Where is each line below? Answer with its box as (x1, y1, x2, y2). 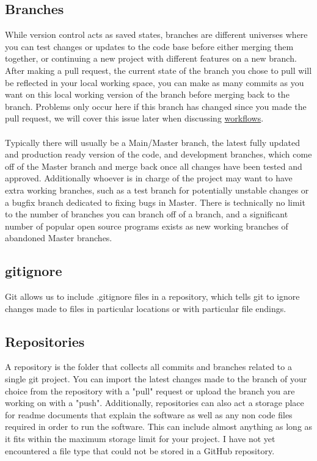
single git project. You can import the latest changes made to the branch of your (5, 372, 307, 385)
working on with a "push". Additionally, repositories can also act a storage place (5, 396, 304, 409)
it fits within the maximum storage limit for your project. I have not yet (5, 432, 275, 445)
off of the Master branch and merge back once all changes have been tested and (5, 159, 302, 172)
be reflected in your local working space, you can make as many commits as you (5, 76, 304, 89)
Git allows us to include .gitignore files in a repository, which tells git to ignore (5, 290, 300, 303)
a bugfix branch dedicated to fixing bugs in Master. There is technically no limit (5, 195, 305, 208)
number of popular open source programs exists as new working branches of (5, 219, 288, 232)
